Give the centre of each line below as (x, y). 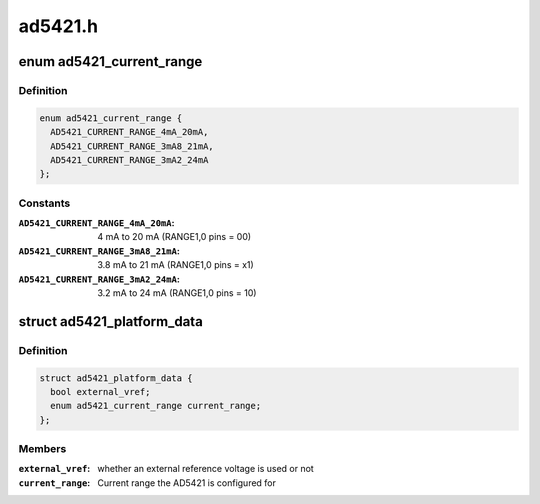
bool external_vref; (100, 391)
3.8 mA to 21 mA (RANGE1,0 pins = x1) (175, 265)
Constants (44, 203)
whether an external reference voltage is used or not (205, 469)
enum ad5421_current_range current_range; (156, 406)
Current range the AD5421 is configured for (187, 482)
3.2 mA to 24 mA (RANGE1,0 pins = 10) (177, 292)
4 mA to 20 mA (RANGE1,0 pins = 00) (174, 237)
